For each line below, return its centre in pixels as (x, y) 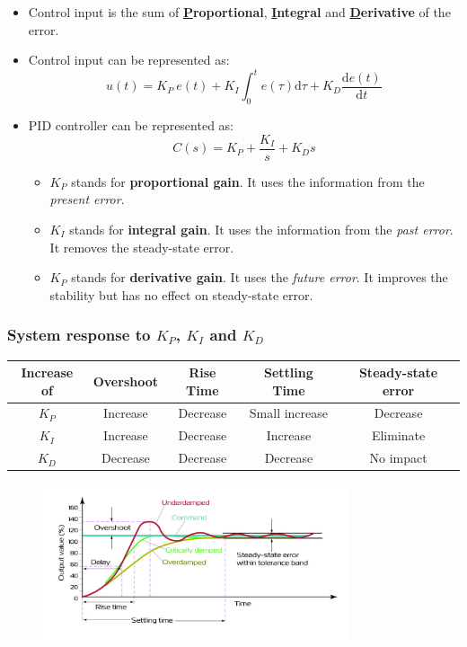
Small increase (289, 413)
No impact (398, 458)
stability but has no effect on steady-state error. (181, 294)
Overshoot (125, 381)
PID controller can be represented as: (131, 125)
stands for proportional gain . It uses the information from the (248, 181)
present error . (87, 199)
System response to (79, 335)
